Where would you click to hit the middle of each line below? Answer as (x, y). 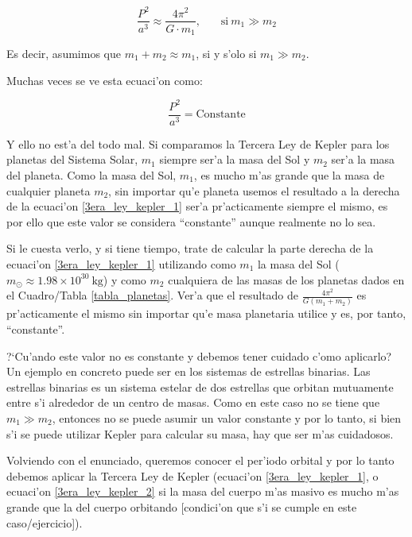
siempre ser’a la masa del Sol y (235, 159)
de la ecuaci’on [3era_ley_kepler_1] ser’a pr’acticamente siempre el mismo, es (197, 206)
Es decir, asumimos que (64, 54)
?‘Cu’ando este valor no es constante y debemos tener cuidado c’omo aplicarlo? (199, 355)
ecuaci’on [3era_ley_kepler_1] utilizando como (121, 263)
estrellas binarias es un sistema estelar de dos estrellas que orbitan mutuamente (200, 386)
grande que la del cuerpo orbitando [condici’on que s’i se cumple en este (182, 506)
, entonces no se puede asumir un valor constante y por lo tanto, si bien (227, 417)
